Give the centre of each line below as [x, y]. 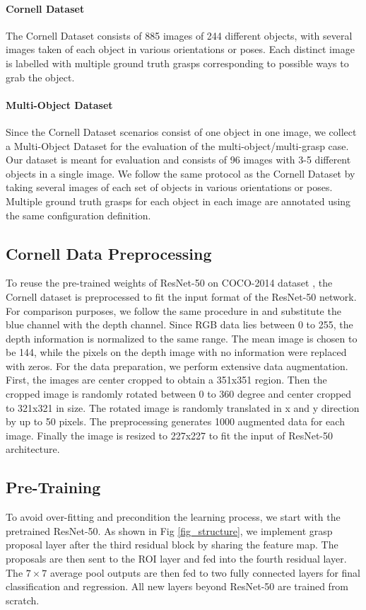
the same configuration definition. [78, 215]
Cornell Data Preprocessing [109, 253]
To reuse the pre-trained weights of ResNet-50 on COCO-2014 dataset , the [169, 283]
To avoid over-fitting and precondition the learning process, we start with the [173, 517]
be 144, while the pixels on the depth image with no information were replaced [176, 352]
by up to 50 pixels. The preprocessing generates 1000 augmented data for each [175, 421]
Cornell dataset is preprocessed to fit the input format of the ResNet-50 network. [181, 296]
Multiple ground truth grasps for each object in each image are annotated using [178, 201]
